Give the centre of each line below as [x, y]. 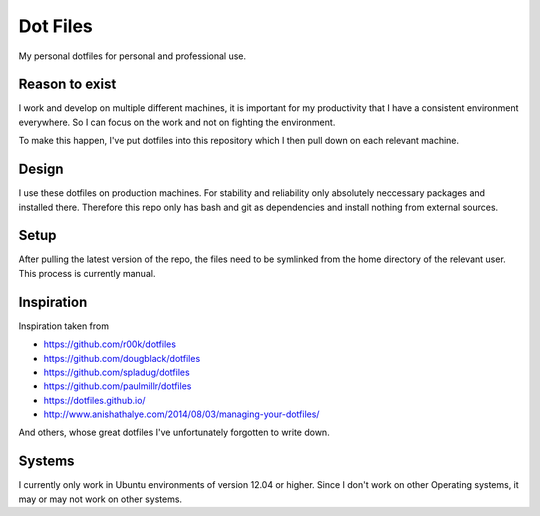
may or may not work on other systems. [100, 499]
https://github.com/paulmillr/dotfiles [117, 386]
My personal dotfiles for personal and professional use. [132, 56]
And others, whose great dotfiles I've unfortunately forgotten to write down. [174, 432]
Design [41, 169]
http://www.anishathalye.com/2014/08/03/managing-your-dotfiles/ [181, 414]
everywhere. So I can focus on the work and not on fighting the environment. [177, 122]
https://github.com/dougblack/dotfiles [122, 358]
